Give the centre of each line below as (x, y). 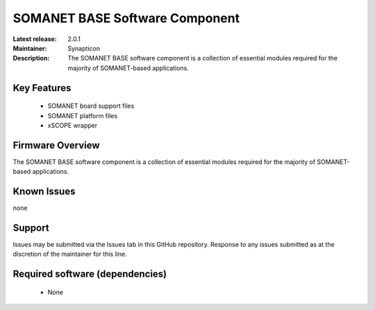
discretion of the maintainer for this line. (70, 254)
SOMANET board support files (91, 106)
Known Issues (44, 191)
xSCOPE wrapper (73, 125)
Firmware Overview (56, 145)
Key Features (42, 88)
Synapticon (84, 48)
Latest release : (35, 39)
